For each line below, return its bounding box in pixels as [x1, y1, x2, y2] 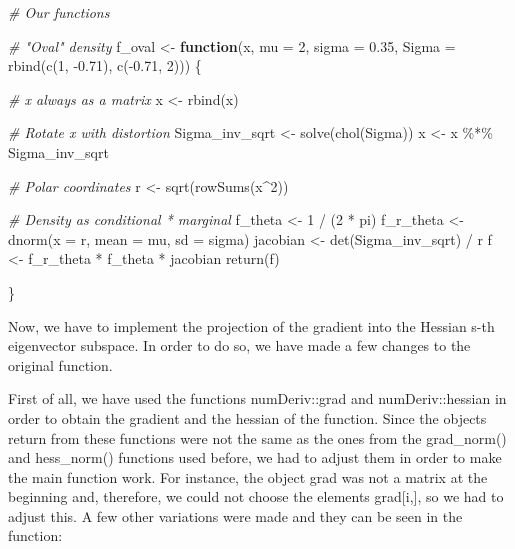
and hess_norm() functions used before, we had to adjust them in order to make [8, 447, 502, 468]
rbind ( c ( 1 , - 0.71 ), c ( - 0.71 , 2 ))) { [8, 55, 202, 76]
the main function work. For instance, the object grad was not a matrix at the [8, 466, 488, 487]
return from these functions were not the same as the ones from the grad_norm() [8, 427, 507, 448]
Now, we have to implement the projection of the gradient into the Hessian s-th [8, 315, 495, 336]
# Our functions [8, 2, 110, 22]
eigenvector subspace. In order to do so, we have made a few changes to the [8, 335, 471, 356]
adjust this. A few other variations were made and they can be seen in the [8, 505, 463, 526]
